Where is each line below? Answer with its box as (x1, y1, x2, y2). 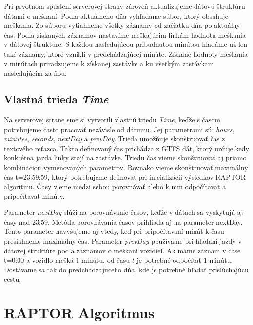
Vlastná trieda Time (4, 92, 109, 107)
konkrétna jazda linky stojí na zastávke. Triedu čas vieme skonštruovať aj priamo (4, 153, 247, 163)
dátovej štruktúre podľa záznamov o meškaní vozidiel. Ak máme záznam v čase (4, 245, 241, 255)
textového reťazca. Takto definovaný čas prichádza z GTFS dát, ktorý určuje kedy (4, 143, 249, 153)
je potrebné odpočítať (136, 255, 202, 265)
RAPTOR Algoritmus (4, 303, 155, 323)
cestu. (4, 274, 21, 284)
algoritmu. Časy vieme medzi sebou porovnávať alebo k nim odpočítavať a (4, 181, 226, 191)
